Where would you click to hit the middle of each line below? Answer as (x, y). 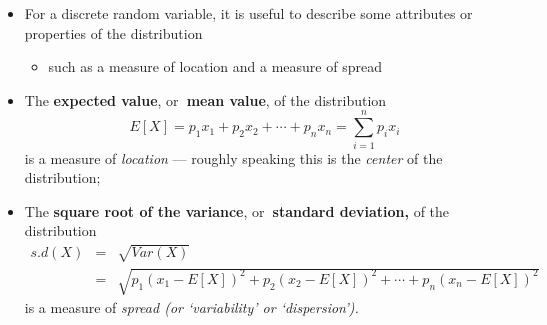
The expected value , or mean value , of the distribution (205, 99)
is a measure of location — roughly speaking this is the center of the (233, 157)
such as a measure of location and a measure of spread (215, 66)
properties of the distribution (113, 32)
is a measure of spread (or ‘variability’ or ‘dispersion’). (191, 307)
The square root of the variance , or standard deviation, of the (237, 210)
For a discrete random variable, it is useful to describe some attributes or (248, 13)
